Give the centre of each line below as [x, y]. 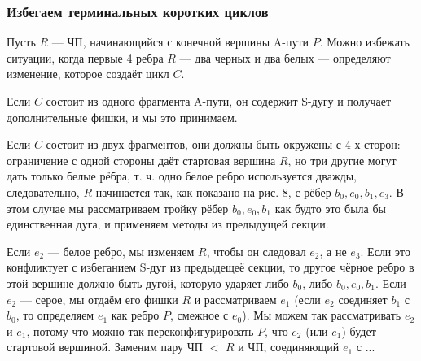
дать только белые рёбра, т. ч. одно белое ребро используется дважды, [182, 176]
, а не [333, 251]
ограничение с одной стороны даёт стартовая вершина [141, 160]
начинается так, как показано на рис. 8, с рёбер [213, 191]
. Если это [385, 251]
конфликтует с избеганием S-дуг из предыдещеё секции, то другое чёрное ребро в [210, 267]
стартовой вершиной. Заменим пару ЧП [105, 347]
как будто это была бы [330, 208]
